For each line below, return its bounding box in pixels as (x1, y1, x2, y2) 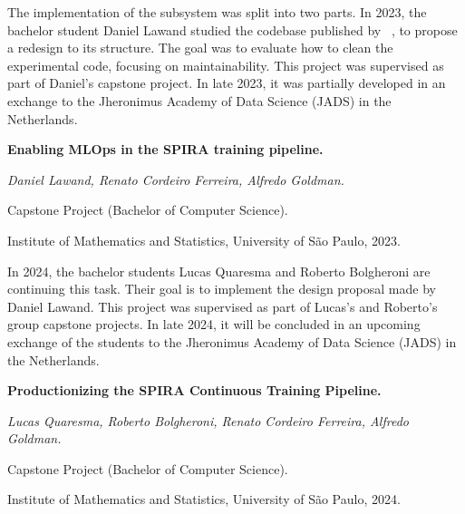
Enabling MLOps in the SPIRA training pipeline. (7, 140, 324, 159)
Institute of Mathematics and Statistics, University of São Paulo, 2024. (7, 490, 401, 509)
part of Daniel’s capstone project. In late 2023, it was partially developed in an (7, 73, 446, 92)
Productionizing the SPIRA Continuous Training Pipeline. (7, 381, 382, 400)
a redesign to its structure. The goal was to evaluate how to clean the (7, 38, 393, 57)
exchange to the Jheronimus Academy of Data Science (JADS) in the (7, 91, 392, 110)
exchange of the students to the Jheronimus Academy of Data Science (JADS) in (7, 332, 457, 351)
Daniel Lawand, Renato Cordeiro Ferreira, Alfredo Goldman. (7, 170, 344, 189)
